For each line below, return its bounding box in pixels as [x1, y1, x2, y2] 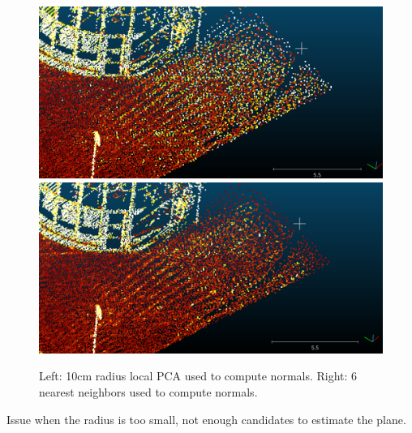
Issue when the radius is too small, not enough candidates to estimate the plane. [6, 410, 406, 427]
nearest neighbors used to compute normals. [39, 383, 258, 400]
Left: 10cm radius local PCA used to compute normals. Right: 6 [39, 367, 358, 384]
